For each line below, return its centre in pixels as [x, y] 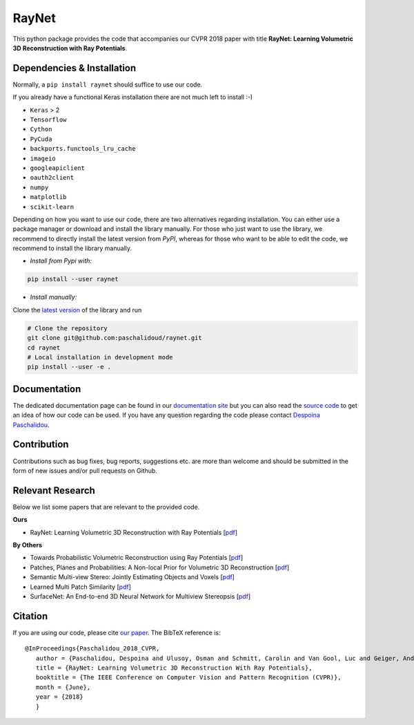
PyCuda [41, 139]
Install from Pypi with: [61, 261]
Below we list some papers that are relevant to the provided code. [106, 507]
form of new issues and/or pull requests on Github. [85, 471]
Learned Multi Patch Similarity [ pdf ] [80, 587]
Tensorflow [48, 120]
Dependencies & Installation [75, 68]
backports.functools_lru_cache [83, 149]
